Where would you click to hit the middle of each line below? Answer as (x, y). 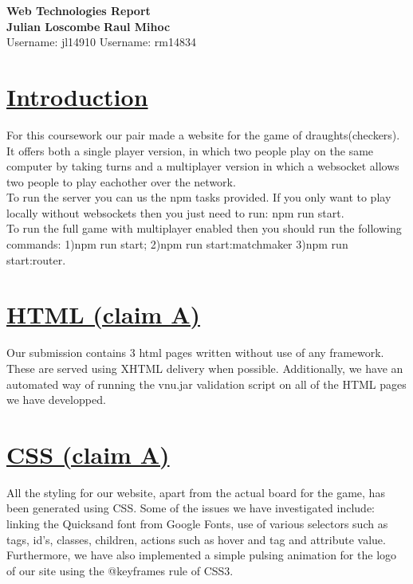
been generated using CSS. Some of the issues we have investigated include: (191, 508)
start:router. (36, 259)
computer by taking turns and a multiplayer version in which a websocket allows (203, 166)
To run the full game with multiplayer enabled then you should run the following (204, 228)
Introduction (77, 96)
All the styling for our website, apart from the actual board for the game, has (196, 492)
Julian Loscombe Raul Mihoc (88, 26)
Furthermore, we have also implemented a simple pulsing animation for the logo (202, 555)
